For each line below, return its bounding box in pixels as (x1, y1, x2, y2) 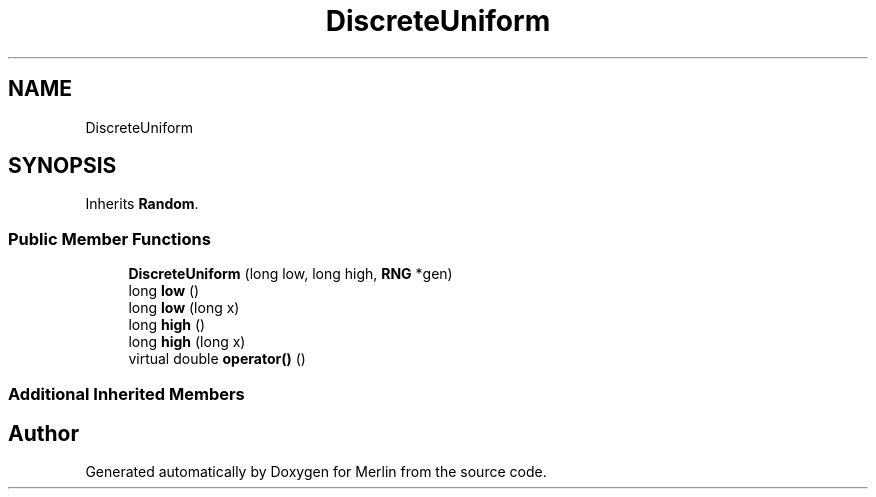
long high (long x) (128, 333, 246, 351)
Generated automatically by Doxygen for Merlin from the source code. (85, 463, 547, 481)
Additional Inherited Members (8, 383, 245, 404)
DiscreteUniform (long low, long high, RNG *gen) (128, 265, 453, 283)
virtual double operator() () (128, 350, 306, 368)
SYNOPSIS (8, 153, 117, 179)
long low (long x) (128, 299, 240, 317)
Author (8, 420, 79, 446)
